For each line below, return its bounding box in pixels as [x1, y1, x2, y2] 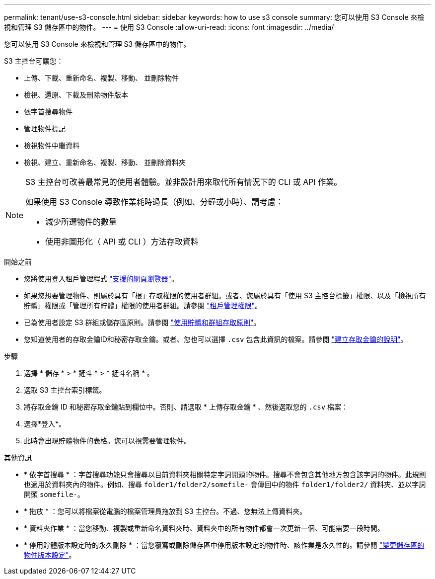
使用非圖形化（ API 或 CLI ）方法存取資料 [45, 237, 199, 247]
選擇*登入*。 [24, 419, 66, 428]
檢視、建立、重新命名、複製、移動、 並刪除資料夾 [24, 158, 186, 166]
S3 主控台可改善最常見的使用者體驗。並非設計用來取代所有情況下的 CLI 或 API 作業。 [25, 177, 342, 187]
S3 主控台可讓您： [4, 57, 64, 65]
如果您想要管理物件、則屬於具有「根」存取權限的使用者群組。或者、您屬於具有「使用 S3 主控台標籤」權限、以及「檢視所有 [24, 291, 426, 300]
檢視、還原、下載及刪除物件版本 [24, 90, 128, 99]
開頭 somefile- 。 [24, 490, 84, 498]
